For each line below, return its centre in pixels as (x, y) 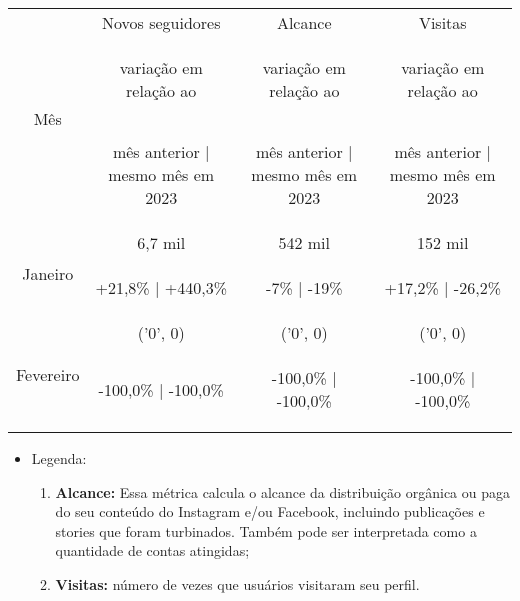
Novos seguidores (161, 22)
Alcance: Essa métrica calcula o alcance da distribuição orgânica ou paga (283, 491)
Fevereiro (48, 374)
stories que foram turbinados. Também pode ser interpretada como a (266, 530)
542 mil (304, 242)
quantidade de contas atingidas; (152, 550)
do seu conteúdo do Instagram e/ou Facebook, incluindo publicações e (270, 511)
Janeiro (48, 273)
